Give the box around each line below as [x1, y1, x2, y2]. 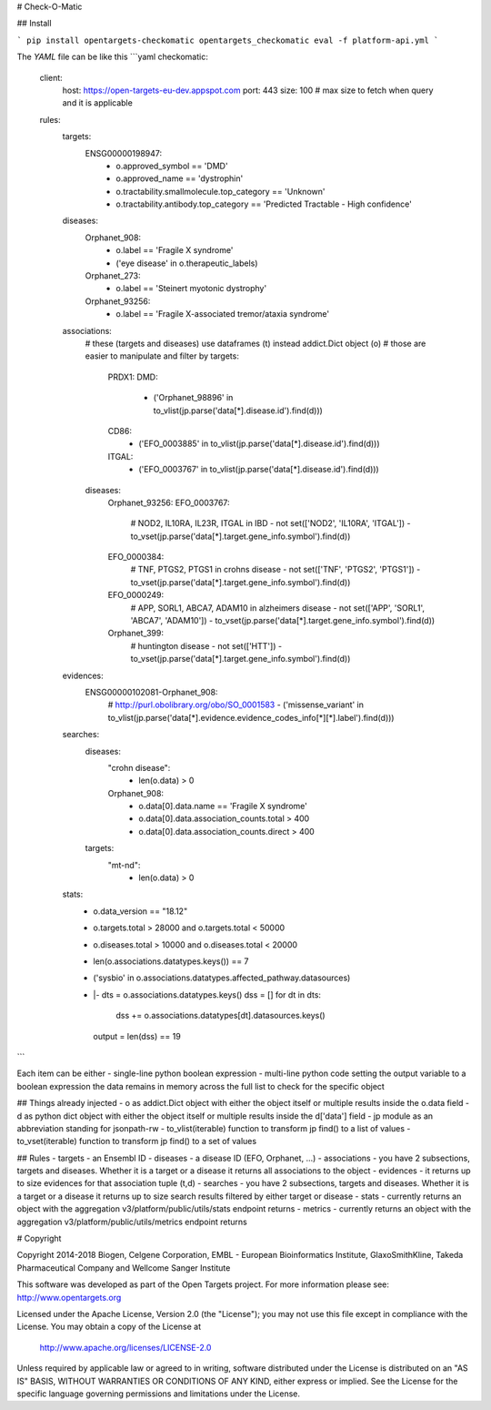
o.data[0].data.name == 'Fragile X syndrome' [138, 801, 308, 812]
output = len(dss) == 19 [93, 1030, 181, 1041]
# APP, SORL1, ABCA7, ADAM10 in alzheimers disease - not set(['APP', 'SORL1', [130, 602, 425, 614]
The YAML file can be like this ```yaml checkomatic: [16, 51, 208, 63]
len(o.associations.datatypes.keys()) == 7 [93, 956, 249, 967]
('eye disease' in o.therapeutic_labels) [115, 258, 258, 269]
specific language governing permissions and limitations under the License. [16, 1388, 300, 1399]
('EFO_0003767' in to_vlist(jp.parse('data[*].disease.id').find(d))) [138, 464, 379, 475]
